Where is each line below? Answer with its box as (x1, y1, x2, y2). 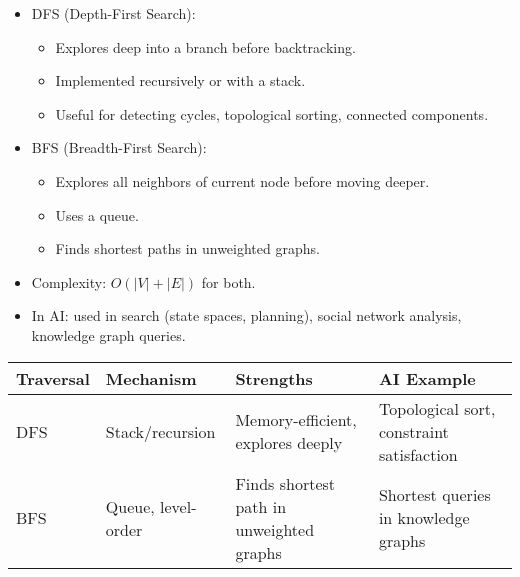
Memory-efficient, (235, 408, 357, 432)
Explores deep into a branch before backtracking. (55, 36, 356, 57)
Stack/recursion (105, 419, 216, 443)
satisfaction (378, 442, 458, 466)
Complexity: (31, 271, 107, 292)
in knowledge (378, 506, 470, 530)
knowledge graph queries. (31, 324, 186, 345)
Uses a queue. (55, 204, 139, 225)
